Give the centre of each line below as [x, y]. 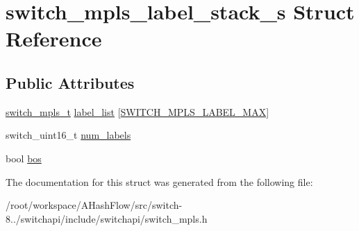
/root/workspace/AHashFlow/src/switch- [94, 205]
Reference [54, 38]
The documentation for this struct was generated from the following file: [159, 181]
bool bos [24, 158]
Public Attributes [70, 82]
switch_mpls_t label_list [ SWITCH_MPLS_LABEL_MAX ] [137, 111]
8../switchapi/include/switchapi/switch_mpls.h [107, 218]
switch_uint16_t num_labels [68, 135]
